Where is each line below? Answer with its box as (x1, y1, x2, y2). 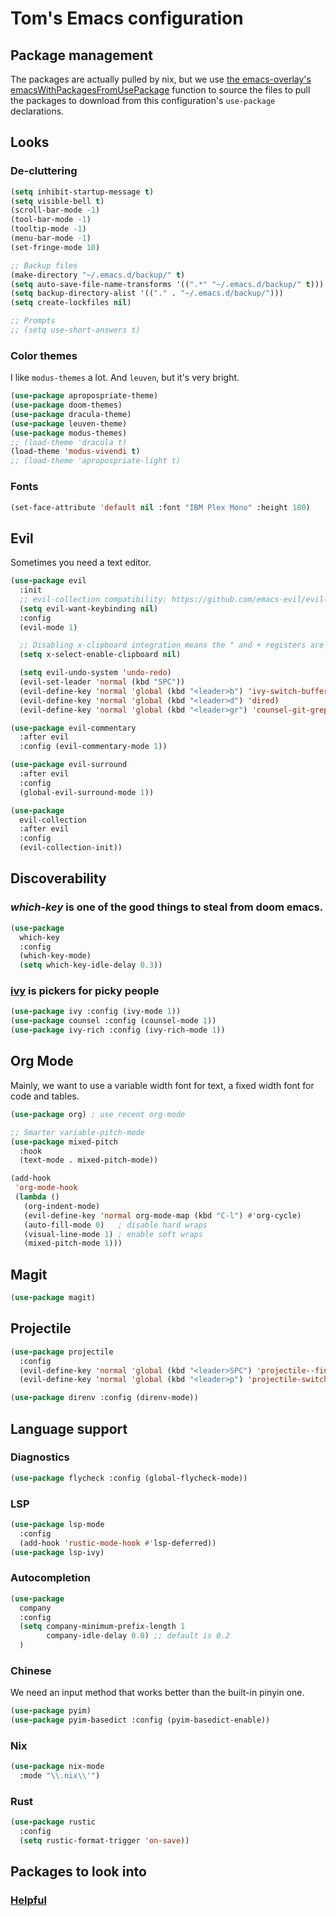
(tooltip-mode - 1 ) (10, 224, 87, 234)
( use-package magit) (10, 1293, 97, 1303)
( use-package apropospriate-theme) (10, 391, 159, 401)
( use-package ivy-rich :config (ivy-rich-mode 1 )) (10, 1025, 226, 1036)
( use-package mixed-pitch (10, 1137, 118, 1147)
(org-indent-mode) (23, 1201, 101, 1211)
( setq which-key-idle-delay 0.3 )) (19, 960, 163, 971)
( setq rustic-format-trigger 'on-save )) (19, 1836, 190, 1846)
